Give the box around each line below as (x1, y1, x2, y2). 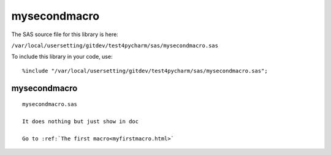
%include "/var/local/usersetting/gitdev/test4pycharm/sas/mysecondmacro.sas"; (22, 67, 268, 74)
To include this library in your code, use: (11, 53, 113, 61)
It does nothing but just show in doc (22, 118, 139, 125)
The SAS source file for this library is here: (11, 31, 119, 38)
